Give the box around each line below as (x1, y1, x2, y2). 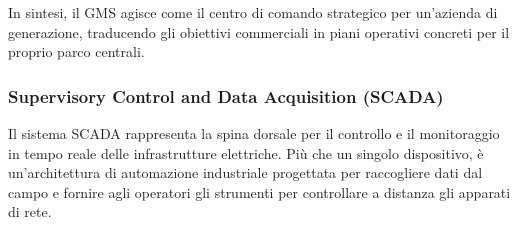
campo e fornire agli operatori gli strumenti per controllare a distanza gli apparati (8, 181, 511, 202)
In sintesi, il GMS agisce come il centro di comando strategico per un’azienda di (8, 2, 498, 22)
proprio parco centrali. (8, 41, 145, 62)
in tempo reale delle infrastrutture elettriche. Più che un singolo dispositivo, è (8, 142, 484, 163)
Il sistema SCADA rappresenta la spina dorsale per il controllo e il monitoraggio (8, 123, 500, 143)
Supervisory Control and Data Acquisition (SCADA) (8, 83, 444, 108)
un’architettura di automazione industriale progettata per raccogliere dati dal (8, 162, 483, 183)
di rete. (8, 201, 52, 222)
